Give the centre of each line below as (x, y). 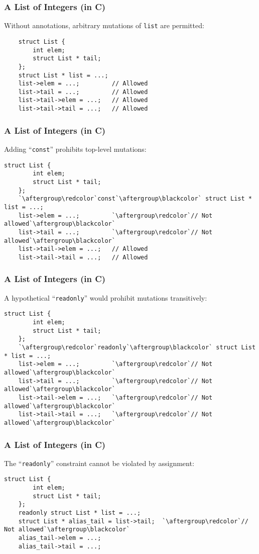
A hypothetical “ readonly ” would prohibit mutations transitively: (106, 297)
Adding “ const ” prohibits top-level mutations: (75, 149)
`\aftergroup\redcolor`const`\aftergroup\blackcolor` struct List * (135, 199)
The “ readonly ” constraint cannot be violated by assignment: (99, 463)
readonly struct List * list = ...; (80, 513)
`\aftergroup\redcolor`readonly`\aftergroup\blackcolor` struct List (137, 348)
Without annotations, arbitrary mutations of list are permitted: (104, 25)
